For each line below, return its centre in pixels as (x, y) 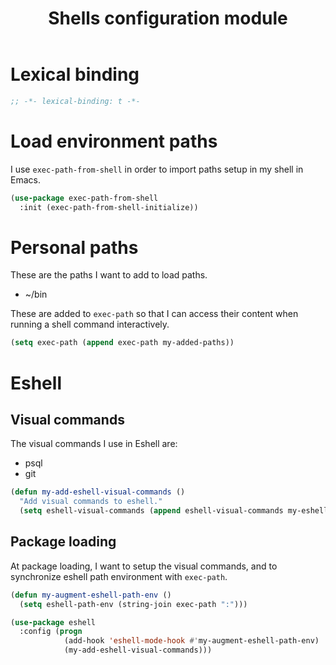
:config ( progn (51, 632)
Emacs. (25, 179)
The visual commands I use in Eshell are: (94, 444)
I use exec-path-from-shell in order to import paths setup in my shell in (157, 169)
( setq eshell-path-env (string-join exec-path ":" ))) (133, 604)
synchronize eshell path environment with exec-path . (119, 576)
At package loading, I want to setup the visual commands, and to (144, 566)
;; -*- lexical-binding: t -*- (75, 101)
